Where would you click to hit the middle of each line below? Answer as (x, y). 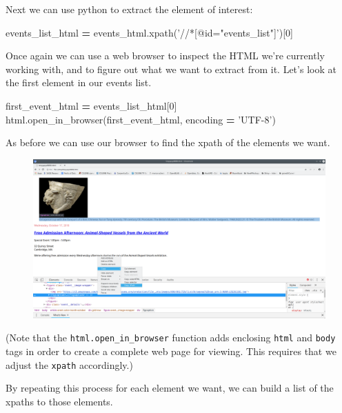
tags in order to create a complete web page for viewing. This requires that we (171, 351)
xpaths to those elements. (59, 401)
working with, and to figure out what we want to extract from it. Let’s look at (171, 69)
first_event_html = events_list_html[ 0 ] (91, 105)
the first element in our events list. (79, 82)
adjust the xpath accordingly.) (69, 364)
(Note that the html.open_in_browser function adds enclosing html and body (171, 338)
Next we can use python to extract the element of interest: (129, 9)
